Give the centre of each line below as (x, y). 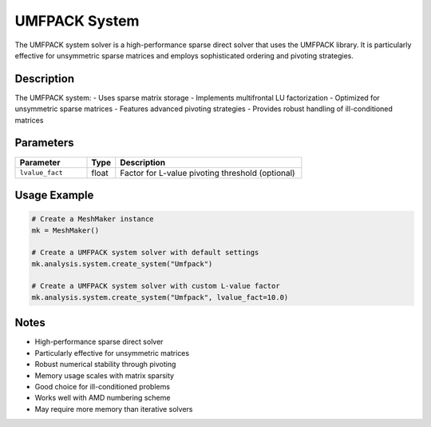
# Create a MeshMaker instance (93, 219)
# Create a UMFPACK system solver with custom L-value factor (156, 286)
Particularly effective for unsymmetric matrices (112, 353)
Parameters (44, 143)
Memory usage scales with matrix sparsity (105, 375)
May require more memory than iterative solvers (114, 409)
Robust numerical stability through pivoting (105, 365)
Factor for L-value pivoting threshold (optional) (208, 173)
